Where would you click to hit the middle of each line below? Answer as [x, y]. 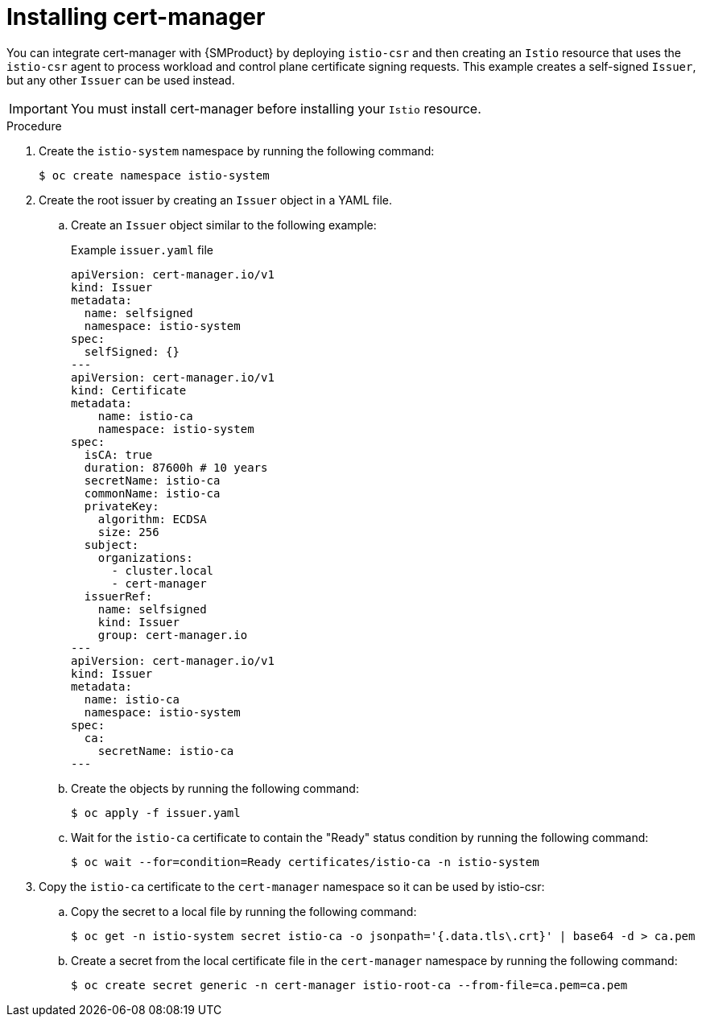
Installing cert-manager [136, 17]
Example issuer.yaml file [142, 250]
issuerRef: [118, 596]
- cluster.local [163, 570]
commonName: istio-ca [152, 493]
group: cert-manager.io [173, 635]
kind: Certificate [129, 390]
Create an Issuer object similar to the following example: [224, 225]
